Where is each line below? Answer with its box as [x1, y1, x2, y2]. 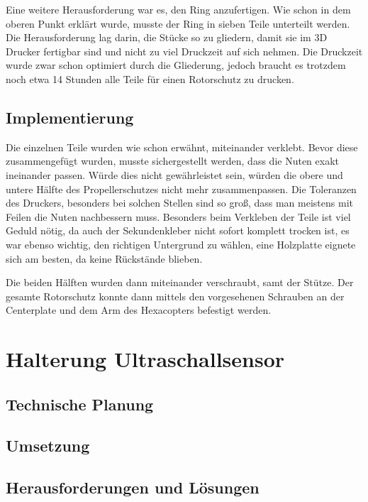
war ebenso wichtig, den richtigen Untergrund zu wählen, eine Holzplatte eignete [6, 236, 356, 251]
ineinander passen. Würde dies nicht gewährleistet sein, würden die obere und [6, 167, 343, 182]
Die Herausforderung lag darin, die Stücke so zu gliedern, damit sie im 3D [6, 30, 328, 45]
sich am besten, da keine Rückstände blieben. [6, 251, 203, 266]
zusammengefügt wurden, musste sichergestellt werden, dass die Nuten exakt [6, 153, 339, 168]
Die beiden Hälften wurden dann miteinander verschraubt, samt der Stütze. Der [6, 275, 354, 290]
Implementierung [6, 106, 134, 128]
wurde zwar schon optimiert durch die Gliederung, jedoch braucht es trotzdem [6, 58, 346, 72]
